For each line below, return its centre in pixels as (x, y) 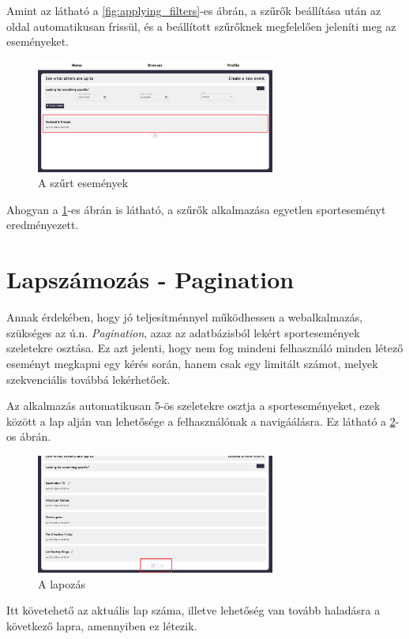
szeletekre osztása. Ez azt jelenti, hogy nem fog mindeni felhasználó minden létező (205, 348)
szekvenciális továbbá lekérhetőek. (88, 379)
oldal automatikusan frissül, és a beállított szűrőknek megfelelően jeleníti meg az (201, 26)
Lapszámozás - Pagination (150, 279)
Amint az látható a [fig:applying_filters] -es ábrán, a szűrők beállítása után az (194, 10)
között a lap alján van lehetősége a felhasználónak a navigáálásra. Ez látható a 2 (201, 421)
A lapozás (62, 583)
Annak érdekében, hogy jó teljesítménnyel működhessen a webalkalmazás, (185, 317)
